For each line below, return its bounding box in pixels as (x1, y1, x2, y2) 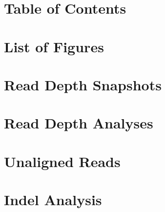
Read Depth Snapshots (4, 74, 162, 94)
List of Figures (4, 36, 104, 56)
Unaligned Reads (4, 151, 121, 171)
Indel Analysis (4, 190, 102, 210)
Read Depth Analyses (4, 113, 153, 133)
